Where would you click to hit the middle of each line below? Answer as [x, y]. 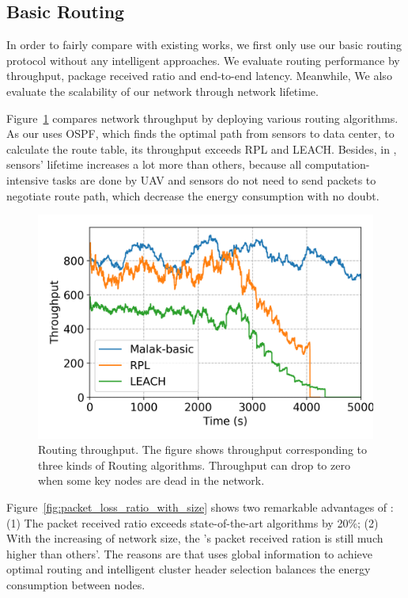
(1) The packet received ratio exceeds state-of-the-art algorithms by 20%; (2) [193, 522]
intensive [28, 179]
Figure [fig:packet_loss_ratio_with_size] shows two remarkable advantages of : [200, 507]
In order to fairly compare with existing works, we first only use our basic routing [204, 45]
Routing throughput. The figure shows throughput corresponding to [203, 449]
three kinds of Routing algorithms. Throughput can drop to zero [194, 465]
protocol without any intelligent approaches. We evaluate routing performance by [203, 60]
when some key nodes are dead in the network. [151, 480]
